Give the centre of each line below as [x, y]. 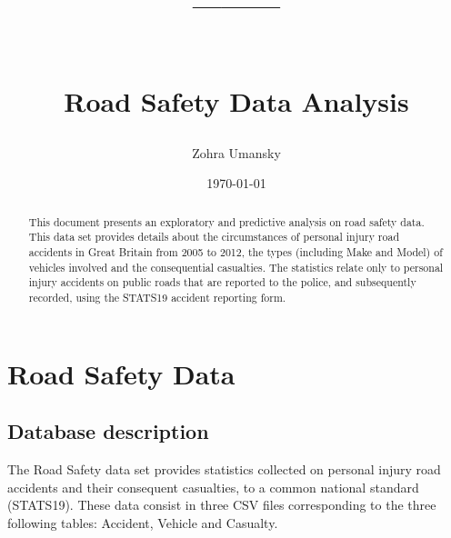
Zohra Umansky [236, 152]
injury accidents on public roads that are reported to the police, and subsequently [222, 282]
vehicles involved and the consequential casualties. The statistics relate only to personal [236, 267]
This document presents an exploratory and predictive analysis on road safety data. [226, 221]
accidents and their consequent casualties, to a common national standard [213, 487]
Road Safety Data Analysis [236, 100]
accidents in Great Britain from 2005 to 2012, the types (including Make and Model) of [236, 252]
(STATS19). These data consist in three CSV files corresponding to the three [222, 505]
